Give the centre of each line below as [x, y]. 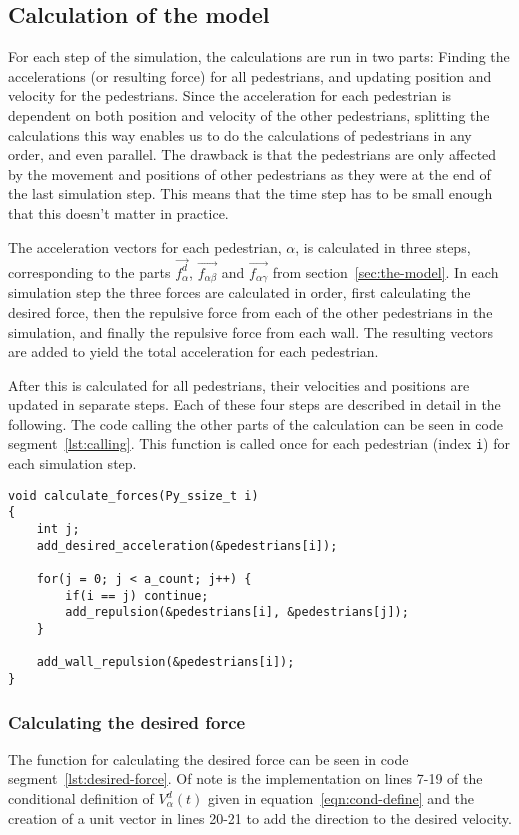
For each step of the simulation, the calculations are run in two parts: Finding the [259, 56]
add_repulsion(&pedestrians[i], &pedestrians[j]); [237, 612]
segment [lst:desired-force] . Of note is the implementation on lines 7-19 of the [245, 778]
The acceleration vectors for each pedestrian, [145, 246]
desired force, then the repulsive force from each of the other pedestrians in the [250, 311]
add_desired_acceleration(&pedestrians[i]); [187, 545]
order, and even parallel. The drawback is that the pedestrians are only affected [252, 154]
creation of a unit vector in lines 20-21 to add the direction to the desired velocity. [260, 817]
